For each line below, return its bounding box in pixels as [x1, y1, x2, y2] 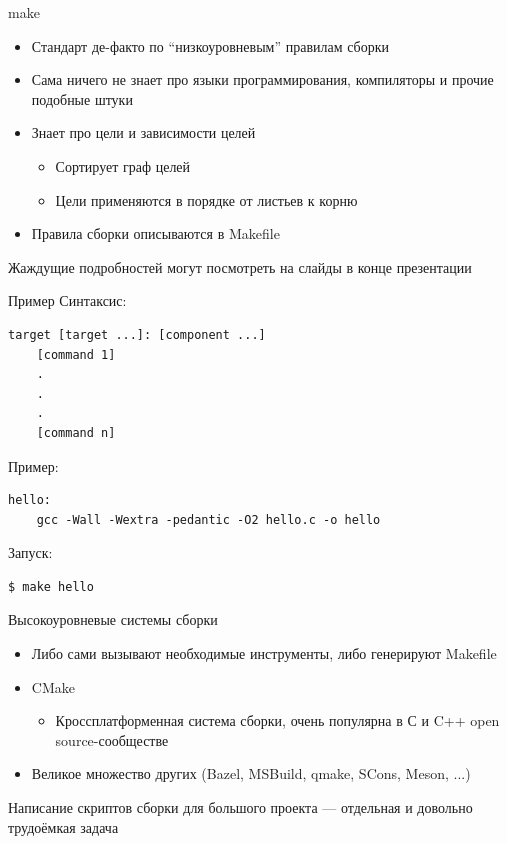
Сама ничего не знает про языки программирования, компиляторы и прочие [31, 69, 494, 90]
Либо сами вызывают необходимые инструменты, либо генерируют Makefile [31, 643, 497, 664]
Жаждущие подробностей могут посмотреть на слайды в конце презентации [8, 256, 472, 277]
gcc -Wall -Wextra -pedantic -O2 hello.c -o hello [36, 512, 381, 527]
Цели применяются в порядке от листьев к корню [55, 189, 358, 210]
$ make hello [8, 579, 94, 594]
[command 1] [36, 347, 116, 362]
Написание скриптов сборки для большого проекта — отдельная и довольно [8, 797, 473, 818]
